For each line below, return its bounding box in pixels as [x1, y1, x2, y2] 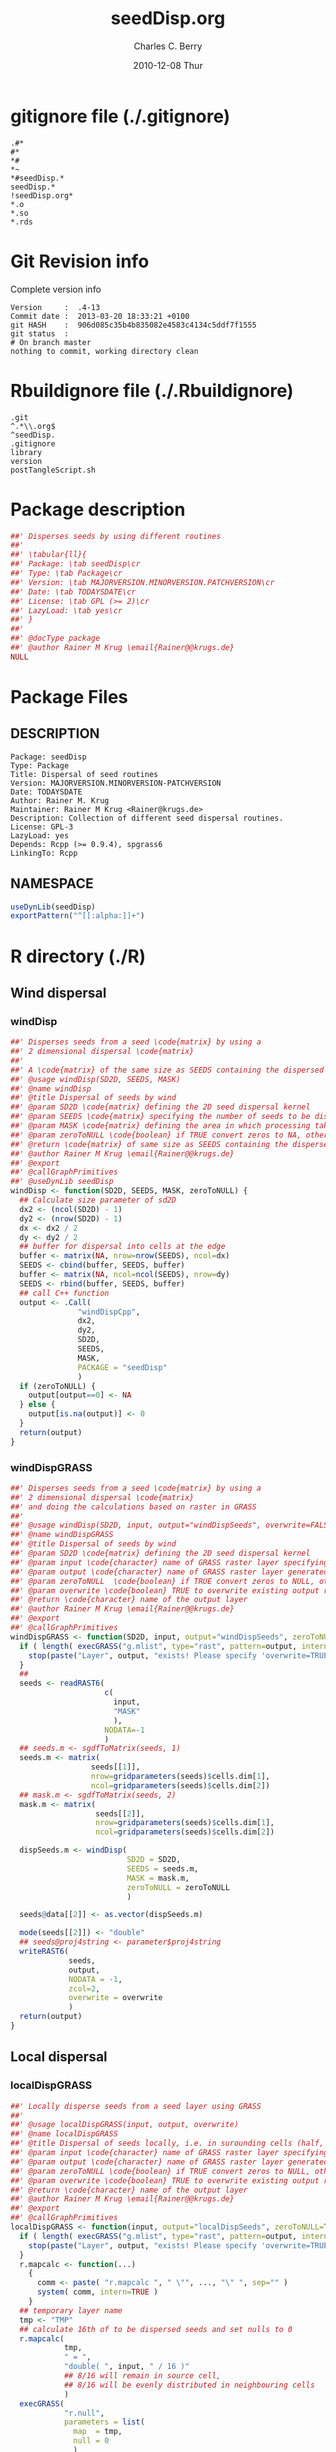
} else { [19, 1400, 56, 1410]
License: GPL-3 [10, 822, 74, 832]
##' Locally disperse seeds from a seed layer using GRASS [10, 2101, 262, 2111]
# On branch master [10, 337, 92, 347]
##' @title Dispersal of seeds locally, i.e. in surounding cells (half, [10, 2138, 325, 2149]
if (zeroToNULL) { [19, 1381, 97, 1391]
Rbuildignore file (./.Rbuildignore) [10, 379, 294, 402]
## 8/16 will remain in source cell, [63, 2371, 222, 2381]
